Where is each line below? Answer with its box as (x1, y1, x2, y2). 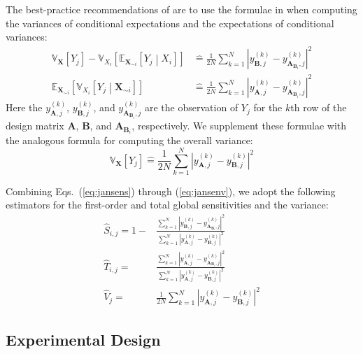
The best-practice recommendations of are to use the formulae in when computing (6, 2, 357, 16)
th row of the (290, 100, 347, 115)
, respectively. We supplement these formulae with (131, 118, 347, 133)
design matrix (6, 118, 64, 133)
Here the (6, 100, 43, 115)
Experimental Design (6, 328, 161, 350)
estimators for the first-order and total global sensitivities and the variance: (6, 197, 329, 212)
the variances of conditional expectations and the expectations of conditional (6, 15, 334, 30)
